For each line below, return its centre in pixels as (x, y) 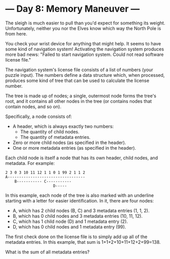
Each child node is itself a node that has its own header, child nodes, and (82, 158)
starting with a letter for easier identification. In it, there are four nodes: (80, 200)
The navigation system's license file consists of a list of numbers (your (79, 70)
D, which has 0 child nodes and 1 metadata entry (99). (69, 226)
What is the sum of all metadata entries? (48, 252)
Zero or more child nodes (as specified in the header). (69, 142)
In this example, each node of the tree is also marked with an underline (80, 195)
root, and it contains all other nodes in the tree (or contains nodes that (79, 101)
